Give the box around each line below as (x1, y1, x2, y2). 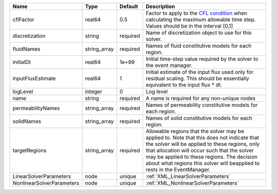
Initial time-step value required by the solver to (145, 55, 259, 62)
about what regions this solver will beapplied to (145, 160, 260, 166)
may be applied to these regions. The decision (145, 154, 258, 160)
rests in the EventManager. (145, 166, 210, 173)
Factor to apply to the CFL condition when (145, 10, 247, 16)
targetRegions (12, 147, 47, 154)
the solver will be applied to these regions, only (145, 141, 260, 147)
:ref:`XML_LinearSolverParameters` (145, 173, 231, 180)
